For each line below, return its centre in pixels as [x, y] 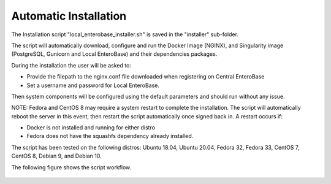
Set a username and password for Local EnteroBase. [93, 85]
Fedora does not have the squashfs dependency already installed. [110, 136]
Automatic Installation [69, 16]
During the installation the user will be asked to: [71, 65]
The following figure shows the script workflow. [71, 167]
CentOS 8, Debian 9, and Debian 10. [56, 156]
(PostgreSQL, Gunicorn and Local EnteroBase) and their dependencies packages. [114, 54]
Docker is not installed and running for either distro [91, 128]
